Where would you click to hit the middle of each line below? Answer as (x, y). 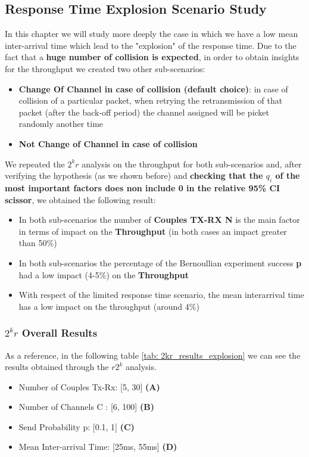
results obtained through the (57, 367)
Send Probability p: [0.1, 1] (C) (77, 426)
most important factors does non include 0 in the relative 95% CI (143, 187)
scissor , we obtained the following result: (80, 199)
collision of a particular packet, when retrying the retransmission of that (151, 100)
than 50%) (38, 243)
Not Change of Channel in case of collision (108, 143)
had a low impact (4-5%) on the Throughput (104, 274)
